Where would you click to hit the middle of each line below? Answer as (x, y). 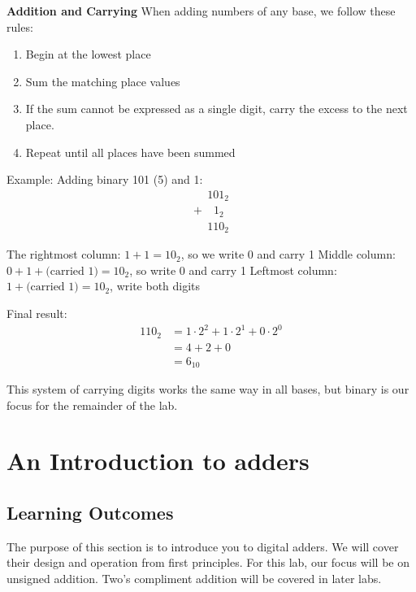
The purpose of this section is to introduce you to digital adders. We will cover (203, 546)
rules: (20, 26)
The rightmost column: (64, 254)
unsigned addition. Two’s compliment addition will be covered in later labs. (194, 579)
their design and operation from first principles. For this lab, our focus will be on (208, 562)
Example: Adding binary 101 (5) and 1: (105, 179)
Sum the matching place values (103, 81)
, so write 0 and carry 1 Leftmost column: (233, 270)
